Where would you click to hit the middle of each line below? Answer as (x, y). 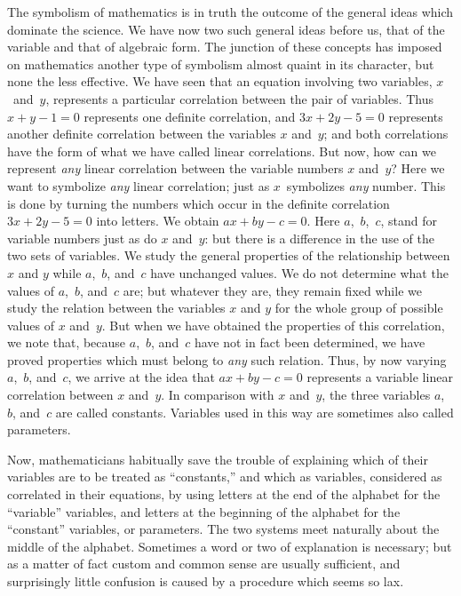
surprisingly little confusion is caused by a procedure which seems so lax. (206, 581)
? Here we (418, 168)
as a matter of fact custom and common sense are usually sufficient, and (204, 564)
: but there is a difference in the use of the (319, 238)
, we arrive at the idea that (141, 377)
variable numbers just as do (82, 238)
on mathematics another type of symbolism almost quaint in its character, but (221, 64)
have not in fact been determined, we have (310, 342)
